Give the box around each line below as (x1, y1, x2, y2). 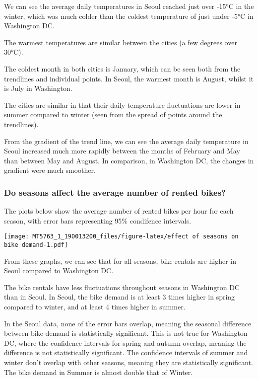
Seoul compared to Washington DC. (4, 265, 114, 276)
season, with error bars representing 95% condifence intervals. (4, 215, 192, 226)
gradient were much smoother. (4, 165, 96, 175)
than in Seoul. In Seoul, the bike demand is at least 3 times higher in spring (4, 292, 235, 302)
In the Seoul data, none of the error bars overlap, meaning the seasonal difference (4, 318, 252, 328)
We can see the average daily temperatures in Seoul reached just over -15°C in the (4, 1, 254, 11)
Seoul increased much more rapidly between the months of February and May (4, 146, 240, 156)
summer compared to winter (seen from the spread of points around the (4, 109, 222, 120)
